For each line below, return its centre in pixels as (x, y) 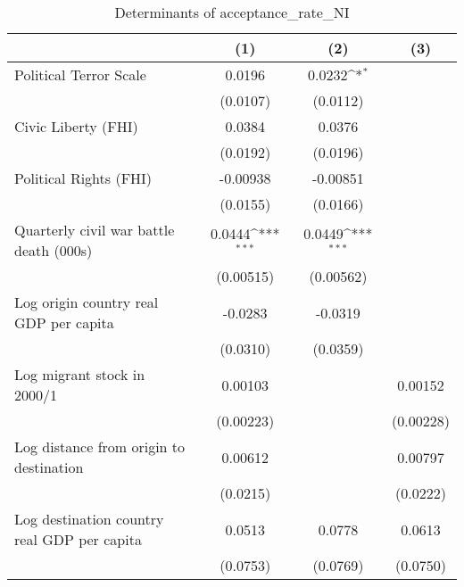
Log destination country (89, 519)
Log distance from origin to (100, 446)
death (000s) (54, 250)
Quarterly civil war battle (95, 230)
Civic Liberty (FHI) (76, 126)
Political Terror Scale (80, 74)
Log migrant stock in (80, 374)
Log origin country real (87, 302)
